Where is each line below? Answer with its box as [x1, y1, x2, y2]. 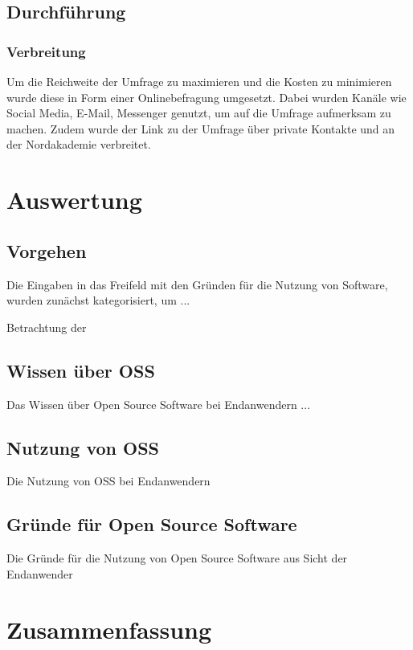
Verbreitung [6, 41, 86, 61]
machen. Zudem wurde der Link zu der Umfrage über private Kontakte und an [6, 120, 395, 137]
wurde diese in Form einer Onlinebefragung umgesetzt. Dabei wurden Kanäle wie [6, 88, 407, 105]
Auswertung [6, 183, 142, 216]
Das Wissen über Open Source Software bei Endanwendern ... [6, 395, 311, 412]
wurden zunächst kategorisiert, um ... [6, 292, 190, 309]
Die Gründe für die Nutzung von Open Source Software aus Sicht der [6, 550, 348, 566]
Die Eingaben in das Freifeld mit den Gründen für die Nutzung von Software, [6, 276, 388, 292]
